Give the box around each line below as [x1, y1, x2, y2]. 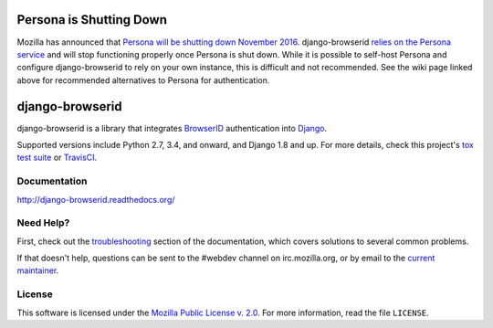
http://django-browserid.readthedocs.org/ [16, 194, 175, 205]
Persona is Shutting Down [16, 12, 168, 27]
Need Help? [16, 217, 70, 229]
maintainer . [16, 265, 59, 276]
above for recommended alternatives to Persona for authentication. [16, 74, 270, 86]
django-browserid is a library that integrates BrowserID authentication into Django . [16, 122, 328, 133]
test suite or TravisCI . [16, 152, 98, 164]
